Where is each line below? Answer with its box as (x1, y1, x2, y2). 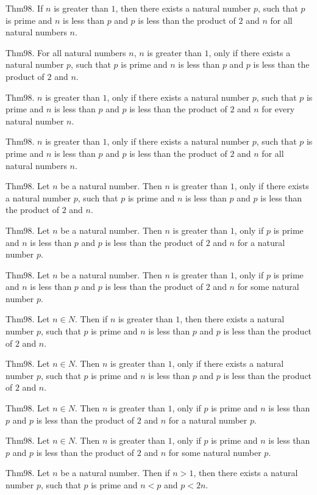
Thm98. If (5, 2, 43, 14)
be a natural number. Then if (60, 466, 170, 479)
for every (262, 103, 295, 115)
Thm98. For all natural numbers (5, 46, 126, 59)
